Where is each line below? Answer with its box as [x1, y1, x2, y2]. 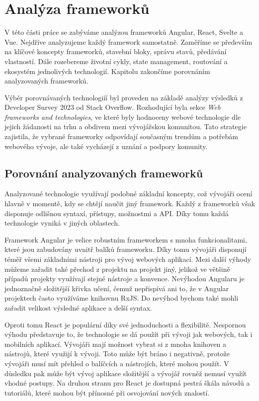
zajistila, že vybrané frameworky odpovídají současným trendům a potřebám [4, 131, 238, 142]
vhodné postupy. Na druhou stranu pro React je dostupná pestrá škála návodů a [4, 378, 250, 388]
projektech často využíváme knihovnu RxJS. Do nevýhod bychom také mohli [4, 293, 239, 303]
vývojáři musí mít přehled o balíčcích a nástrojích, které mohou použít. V [4, 358, 229, 368]
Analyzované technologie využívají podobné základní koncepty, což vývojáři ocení [4, 188, 253, 199]
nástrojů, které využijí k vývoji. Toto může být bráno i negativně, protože [4, 348, 230, 359]
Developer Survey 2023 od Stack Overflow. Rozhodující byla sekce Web [4, 102, 221, 112]
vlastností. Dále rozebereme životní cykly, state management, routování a [4, 56, 228, 66]
